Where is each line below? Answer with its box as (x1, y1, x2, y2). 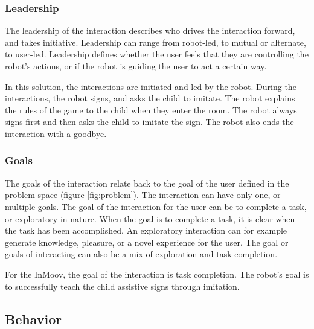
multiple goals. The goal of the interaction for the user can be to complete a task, (5, 200, 307, 212)
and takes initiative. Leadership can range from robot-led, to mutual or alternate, (5, 36, 306, 48)
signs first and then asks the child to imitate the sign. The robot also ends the (5, 115, 294, 128)
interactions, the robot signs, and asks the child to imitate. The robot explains (5, 92, 295, 104)
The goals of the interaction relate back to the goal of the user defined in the (5, 176, 289, 189)
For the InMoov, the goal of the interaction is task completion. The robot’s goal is (5, 267, 309, 280)
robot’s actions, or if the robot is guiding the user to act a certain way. (5, 60, 267, 72)
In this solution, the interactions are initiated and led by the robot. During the (5, 80, 296, 92)
